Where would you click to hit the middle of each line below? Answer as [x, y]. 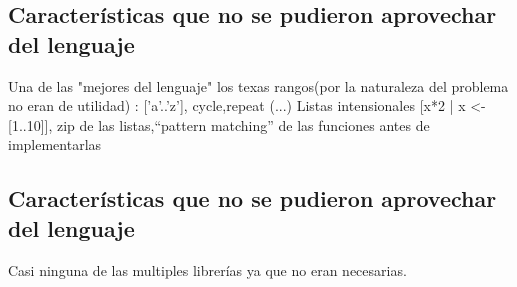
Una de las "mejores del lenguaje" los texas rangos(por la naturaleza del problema [258, 85]
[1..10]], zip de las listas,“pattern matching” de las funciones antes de [219, 124]
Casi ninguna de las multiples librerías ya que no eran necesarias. [207, 269]
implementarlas [55, 144]
